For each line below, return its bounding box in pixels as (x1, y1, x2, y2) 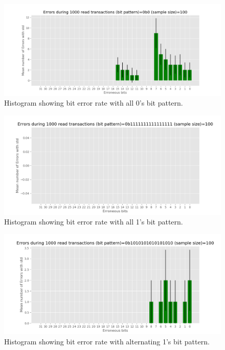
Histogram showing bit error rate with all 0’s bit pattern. (4, 97, 183, 108)
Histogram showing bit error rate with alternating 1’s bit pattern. (4, 336, 210, 346)
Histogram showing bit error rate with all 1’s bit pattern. (4, 216, 183, 227)
